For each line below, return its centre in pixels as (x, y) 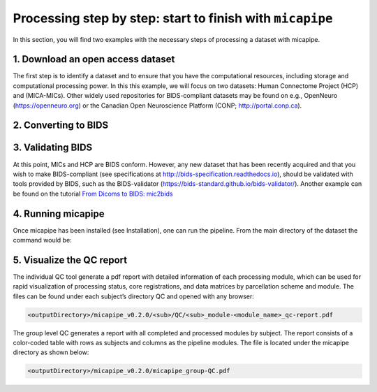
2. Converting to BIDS (61, 125)
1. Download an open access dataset (94, 59)
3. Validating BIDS (53, 148)
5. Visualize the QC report (70, 260)
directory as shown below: (51, 352)
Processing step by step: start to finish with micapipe (173, 18)
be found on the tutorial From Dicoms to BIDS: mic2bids (93, 194)
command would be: (43, 240)
